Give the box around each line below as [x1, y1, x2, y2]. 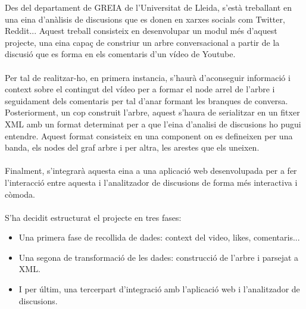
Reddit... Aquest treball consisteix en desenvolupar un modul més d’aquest [5, 24, 277, 37]
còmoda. [5, 188, 35, 200]
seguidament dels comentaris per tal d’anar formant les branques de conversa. [5, 94, 288, 107]
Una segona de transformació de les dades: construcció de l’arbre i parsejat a [18, 251, 299, 263]
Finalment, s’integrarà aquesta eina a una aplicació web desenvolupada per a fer [5, 164, 297, 177]
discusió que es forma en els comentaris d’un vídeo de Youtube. [5, 48, 236, 60]
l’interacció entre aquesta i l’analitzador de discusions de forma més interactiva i [5, 176, 298, 188]
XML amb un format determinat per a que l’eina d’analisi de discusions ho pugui [5, 117, 301, 130]
